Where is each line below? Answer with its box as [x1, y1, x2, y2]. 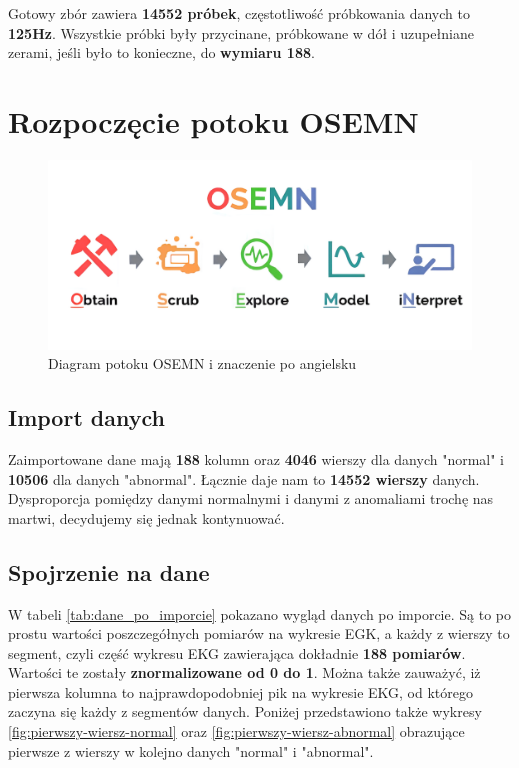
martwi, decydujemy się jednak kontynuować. [8, 507, 285, 528]
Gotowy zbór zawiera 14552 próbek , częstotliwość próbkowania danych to [8, 3, 470, 23]
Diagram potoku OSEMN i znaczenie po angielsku [48, 353, 357, 374]
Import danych [8, 402, 165, 433]
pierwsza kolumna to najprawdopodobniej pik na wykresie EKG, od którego [8, 681, 473, 702]
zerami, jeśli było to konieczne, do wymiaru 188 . [8, 42, 315, 63]
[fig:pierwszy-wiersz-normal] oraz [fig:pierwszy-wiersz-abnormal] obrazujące [8, 721, 465, 742]
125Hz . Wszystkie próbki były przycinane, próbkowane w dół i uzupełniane [8, 22, 474, 43]
